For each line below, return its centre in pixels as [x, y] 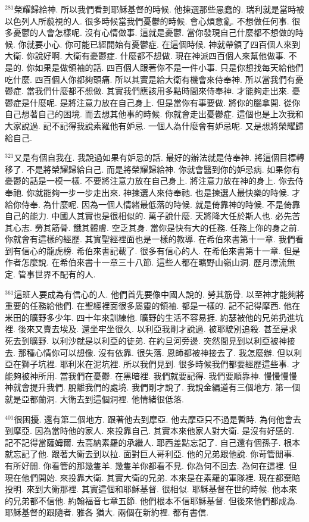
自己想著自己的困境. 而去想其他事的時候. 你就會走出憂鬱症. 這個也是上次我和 [154, 114]
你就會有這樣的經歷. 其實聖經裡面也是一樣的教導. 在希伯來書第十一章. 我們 [150, 239]
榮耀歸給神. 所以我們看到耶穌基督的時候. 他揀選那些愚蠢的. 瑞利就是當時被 [159, 9]
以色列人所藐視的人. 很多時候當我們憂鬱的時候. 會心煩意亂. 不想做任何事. [147, 21]
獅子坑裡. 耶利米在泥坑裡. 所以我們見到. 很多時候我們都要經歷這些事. [155, 364]
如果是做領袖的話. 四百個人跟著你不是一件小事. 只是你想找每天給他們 [169, 67]
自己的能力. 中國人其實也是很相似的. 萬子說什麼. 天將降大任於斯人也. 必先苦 [153, 216]
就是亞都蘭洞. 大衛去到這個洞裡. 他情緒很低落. [94, 399]
